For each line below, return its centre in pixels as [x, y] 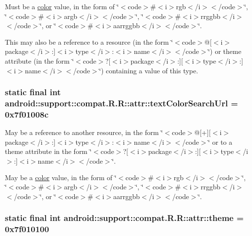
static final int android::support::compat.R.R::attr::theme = [124, 218]
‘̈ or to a [220, 142]
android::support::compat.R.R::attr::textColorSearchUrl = [122, 103]
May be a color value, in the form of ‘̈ [61, 177]
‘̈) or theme [225, 51]
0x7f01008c [27, 114]
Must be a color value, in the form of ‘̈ [62, 6]
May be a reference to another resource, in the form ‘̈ [84, 132]
